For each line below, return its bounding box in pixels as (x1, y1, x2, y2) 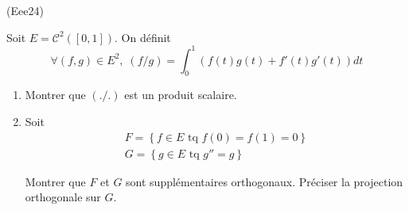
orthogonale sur (25, 189, 101, 205)
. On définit (115, 29, 171, 45)
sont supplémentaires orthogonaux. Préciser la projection (126, 173, 403, 189)
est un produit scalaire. (124, 86, 237, 103)
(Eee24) (6, 2, 44, 18)
